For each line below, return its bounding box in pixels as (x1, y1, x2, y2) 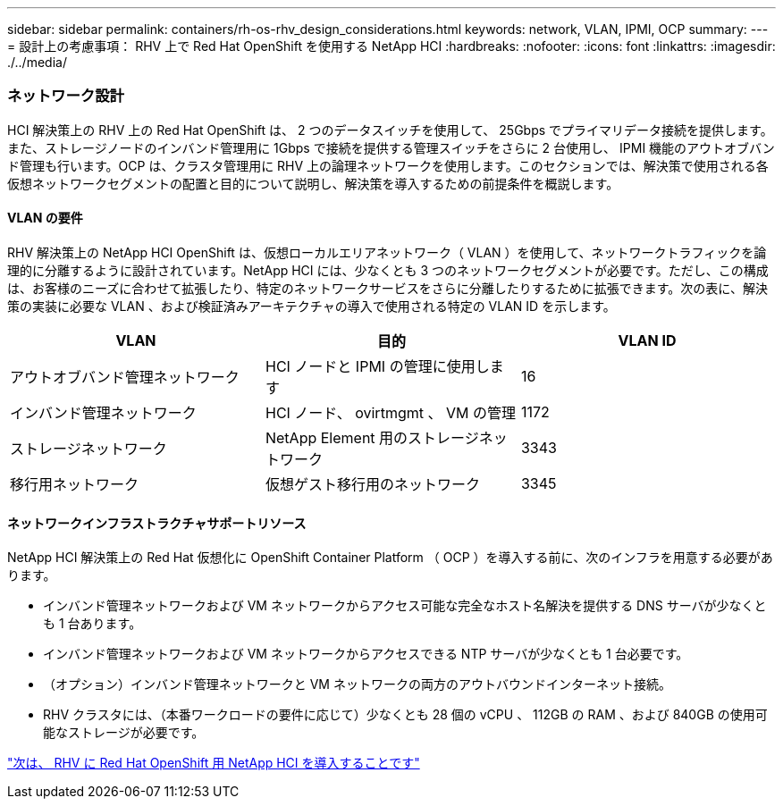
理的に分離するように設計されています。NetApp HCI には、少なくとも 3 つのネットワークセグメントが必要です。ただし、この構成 (7, 262, 769, 278)
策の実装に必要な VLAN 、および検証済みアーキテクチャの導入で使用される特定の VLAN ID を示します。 (7, 298, 616, 314)
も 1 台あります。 (43, 616, 142, 632)
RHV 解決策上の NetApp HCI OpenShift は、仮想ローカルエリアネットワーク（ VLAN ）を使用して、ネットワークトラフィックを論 (7, 244, 767, 260)
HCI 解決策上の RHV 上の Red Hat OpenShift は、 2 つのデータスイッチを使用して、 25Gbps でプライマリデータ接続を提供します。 (7, 122, 773, 138)
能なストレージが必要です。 (43, 725, 205, 741)
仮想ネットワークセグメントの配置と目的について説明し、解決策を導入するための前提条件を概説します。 (7, 175, 619, 191)
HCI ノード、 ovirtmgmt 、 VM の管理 (265, 403, 516, 422)
